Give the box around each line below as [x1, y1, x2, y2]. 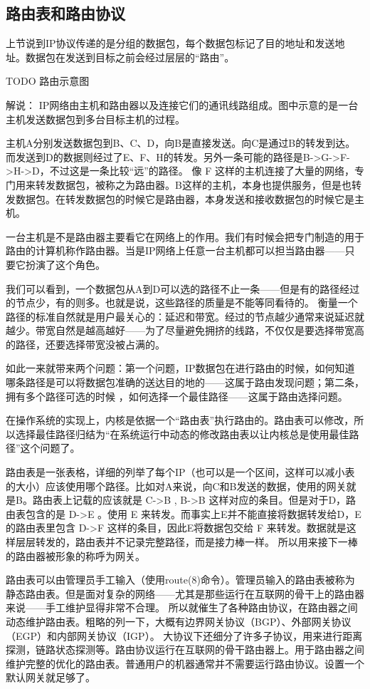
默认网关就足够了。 [6, 670, 95, 685]
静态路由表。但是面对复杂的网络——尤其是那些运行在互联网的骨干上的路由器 [6, 586, 364, 601]
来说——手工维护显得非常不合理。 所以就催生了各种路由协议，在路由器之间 [6, 600, 358, 615]
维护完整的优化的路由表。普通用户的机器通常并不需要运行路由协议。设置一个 [6, 656, 364, 670]
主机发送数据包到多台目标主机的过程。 [6, 111, 185, 126]
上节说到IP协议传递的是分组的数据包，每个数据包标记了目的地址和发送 [6, 36, 335, 51]
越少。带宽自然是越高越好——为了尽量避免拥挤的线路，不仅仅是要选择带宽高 [6, 323, 364, 338]
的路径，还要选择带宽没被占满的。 [6, 336, 165, 351]
